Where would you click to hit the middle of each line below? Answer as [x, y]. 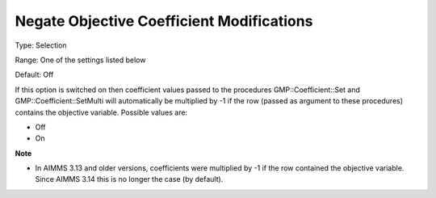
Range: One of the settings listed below [80, 60]
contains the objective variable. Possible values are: [101, 112]
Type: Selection [41, 45]
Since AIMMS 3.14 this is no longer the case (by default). [129, 179]
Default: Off [34, 75]
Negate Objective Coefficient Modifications [164, 21]
